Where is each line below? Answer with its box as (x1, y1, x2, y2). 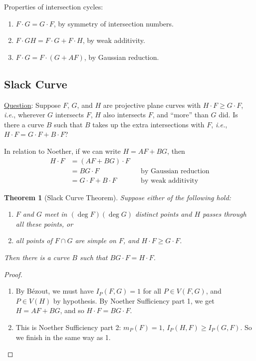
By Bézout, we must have (15, 286, 94, 296)
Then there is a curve (4, 252, 70, 263)
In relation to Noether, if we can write (4, 145, 121, 156)
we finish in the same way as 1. (15, 332, 111, 342)
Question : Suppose (4, 99, 61, 110)
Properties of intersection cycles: (4, 1, 103, 11)
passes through (203, 209, 247, 219)
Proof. (4, 269, 22, 279)
